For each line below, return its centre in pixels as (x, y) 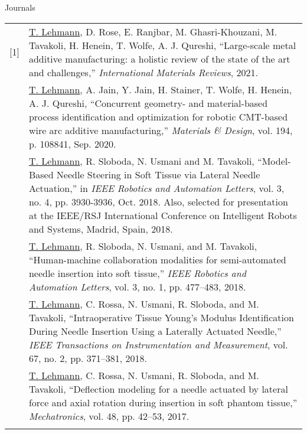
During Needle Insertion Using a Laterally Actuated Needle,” (155, 331)
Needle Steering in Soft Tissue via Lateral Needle (158, 174)
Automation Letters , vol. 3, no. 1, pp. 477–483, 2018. (137, 286)
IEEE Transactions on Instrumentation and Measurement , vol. (158, 344)
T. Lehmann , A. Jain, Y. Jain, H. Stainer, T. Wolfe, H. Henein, (160, 89)
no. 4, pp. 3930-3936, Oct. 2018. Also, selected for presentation (158, 201)
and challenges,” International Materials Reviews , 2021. (143, 72)
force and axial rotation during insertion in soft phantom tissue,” (163, 402)
